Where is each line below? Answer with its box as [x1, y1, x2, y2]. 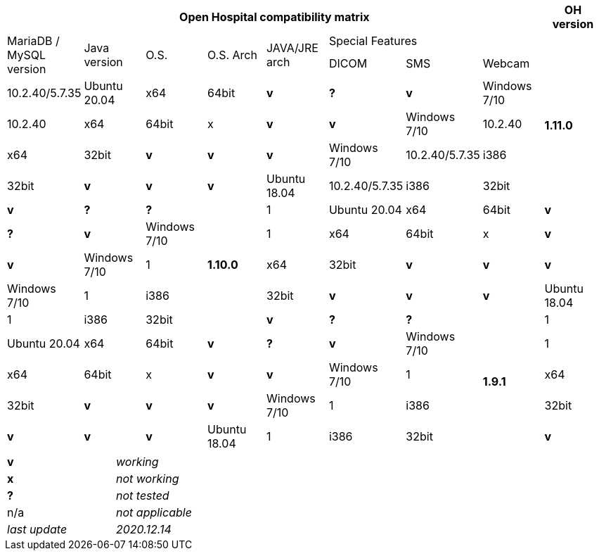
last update [7, 522, 67, 536]
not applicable [116, 505, 192, 519]
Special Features [328, 34, 418, 48]
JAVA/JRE [266, 41, 318, 55]
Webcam [482, 56, 530, 70]
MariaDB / [7, 34, 60, 48]
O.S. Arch [207, 48, 257, 62]
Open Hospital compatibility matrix [179, 10, 370, 24]
